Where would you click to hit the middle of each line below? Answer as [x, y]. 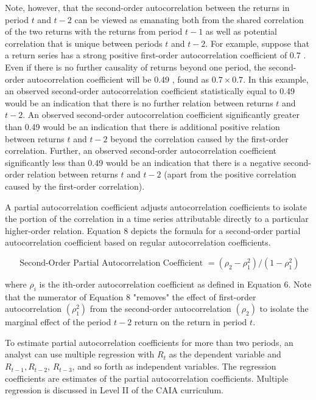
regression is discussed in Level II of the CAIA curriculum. [114, 390]
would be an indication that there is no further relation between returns [139, 102]
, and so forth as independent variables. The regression [174, 366]
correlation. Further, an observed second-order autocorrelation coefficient [141, 150]
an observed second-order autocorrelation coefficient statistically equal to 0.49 [150, 91]
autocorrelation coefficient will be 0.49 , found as [118, 79]
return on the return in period [191, 322]
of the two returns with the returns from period [94, 31]
